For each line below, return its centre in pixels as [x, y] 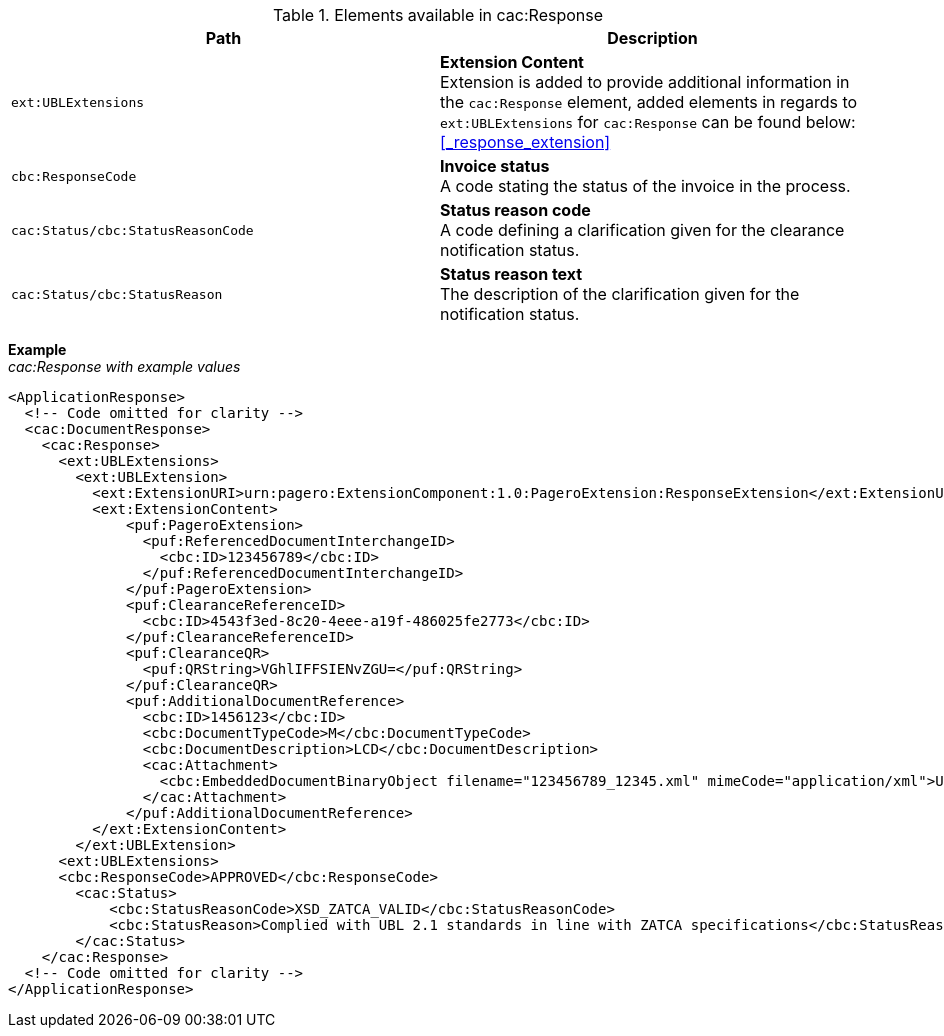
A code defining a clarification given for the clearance [642, 230]
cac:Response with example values [124, 366]
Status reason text [511, 274]
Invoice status [495, 166]
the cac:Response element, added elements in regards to [649, 102]
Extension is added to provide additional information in [645, 82]
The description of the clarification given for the [620, 294]
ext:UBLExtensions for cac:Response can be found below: [648, 122]
